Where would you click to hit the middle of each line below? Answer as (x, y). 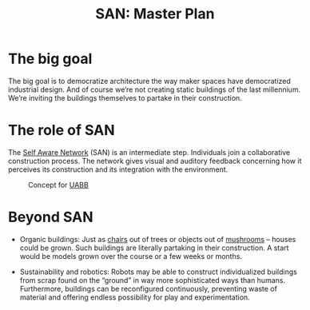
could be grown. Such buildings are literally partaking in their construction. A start (154, 248)
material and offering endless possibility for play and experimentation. (135, 297)
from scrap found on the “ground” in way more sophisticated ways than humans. (153, 280)
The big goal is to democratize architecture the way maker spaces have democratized (149, 81)
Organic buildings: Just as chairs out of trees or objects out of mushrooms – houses (158, 239)
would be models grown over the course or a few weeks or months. (131, 256)
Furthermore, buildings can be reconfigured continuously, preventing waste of (149, 288)
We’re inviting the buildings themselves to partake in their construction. (125, 97)
